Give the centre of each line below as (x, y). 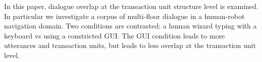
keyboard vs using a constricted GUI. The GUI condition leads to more (115, 35)
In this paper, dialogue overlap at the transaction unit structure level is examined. (131, 6)
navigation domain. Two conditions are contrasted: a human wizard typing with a (130, 26)
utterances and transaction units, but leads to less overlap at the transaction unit (130, 45)
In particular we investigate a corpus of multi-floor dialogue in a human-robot (124, 16)
